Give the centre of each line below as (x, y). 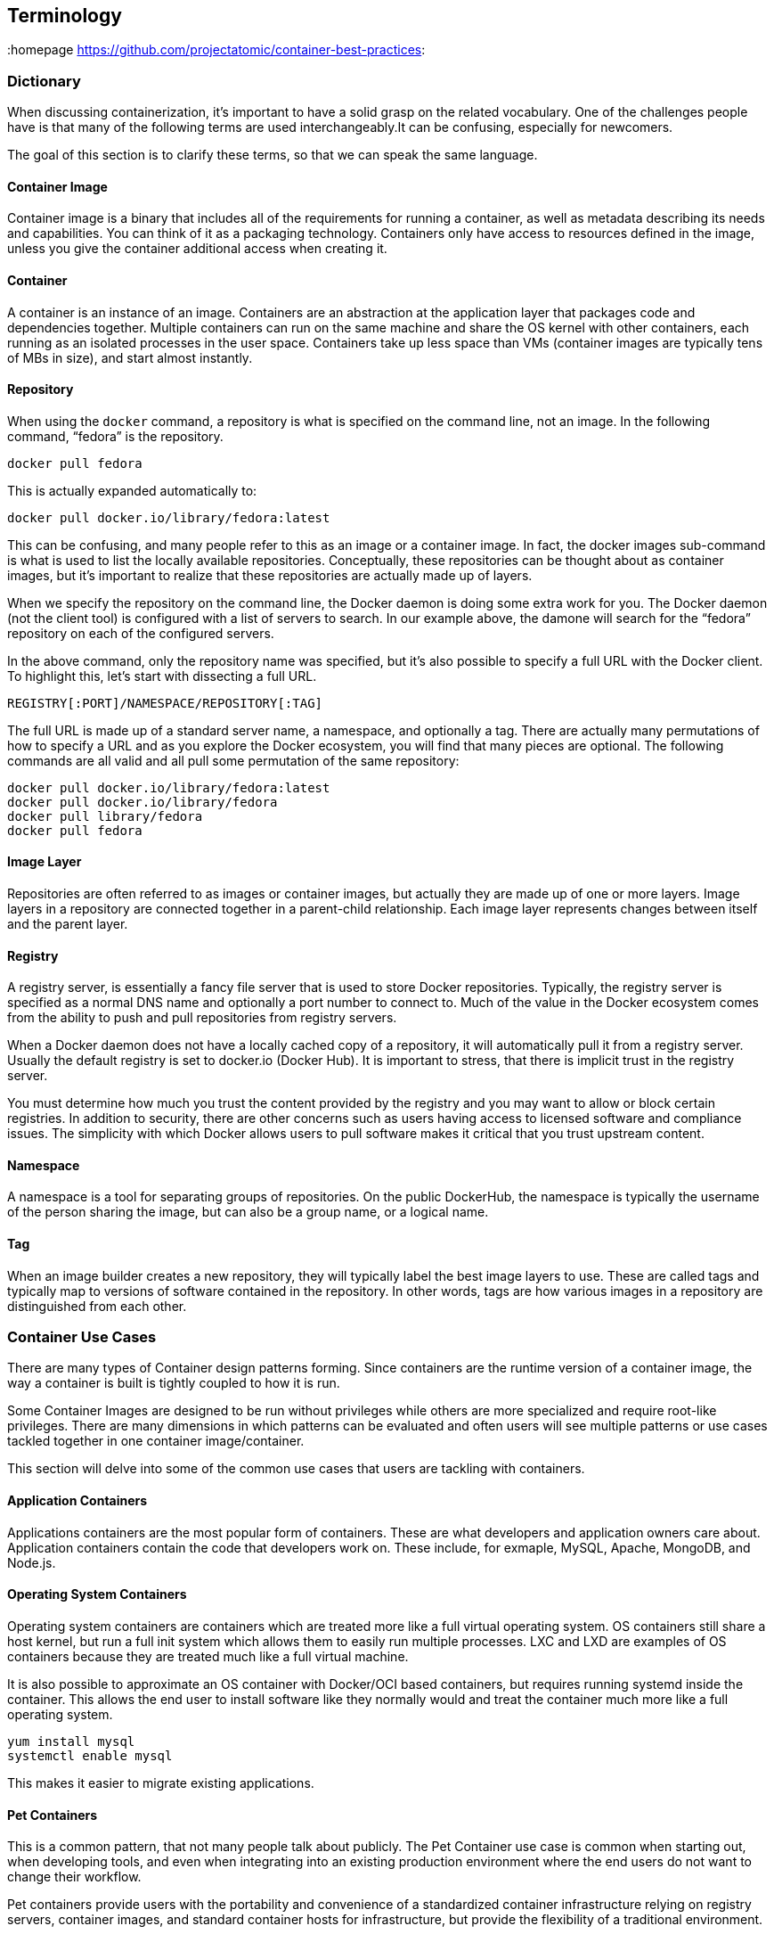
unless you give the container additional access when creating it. (197, 249)
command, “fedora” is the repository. (115, 436)
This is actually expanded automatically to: (132, 490)
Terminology (65, 16)
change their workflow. (74, 1877)
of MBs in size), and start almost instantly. (130, 357)
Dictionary (44, 81)
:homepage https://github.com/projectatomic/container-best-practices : (216, 50)
